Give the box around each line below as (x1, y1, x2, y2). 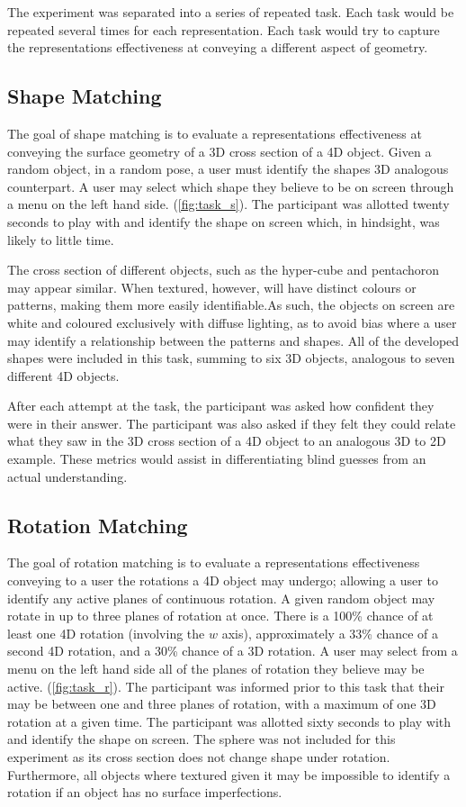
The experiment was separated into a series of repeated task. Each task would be (7, 3, 454, 21)
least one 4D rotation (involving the (7, 623, 205, 642)
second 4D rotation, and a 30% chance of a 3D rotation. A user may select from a (7, 641, 458, 660)
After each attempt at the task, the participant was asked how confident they (7, 396, 435, 415)
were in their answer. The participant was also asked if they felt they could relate (7, 413, 456, 432)
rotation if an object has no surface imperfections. (7, 783, 282, 802)
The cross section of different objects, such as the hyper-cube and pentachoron (7, 260, 440, 279)
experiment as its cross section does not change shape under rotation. (7, 748, 390, 766)
